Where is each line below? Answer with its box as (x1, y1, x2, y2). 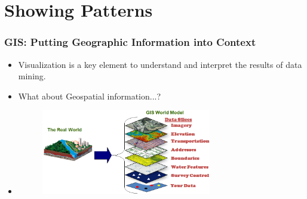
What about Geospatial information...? (18, 89, 161, 102)
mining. (18, 70, 46, 82)
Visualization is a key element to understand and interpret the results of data (18, 58, 302, 70)
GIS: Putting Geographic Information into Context (4, 35, 256, 49)
